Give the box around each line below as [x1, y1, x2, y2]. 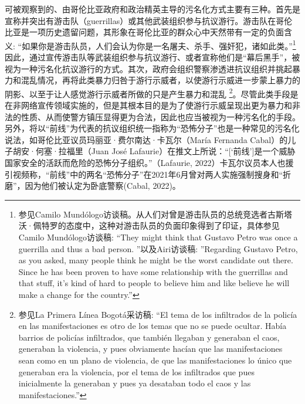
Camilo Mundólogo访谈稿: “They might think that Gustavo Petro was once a [18, 231, 298, 243]
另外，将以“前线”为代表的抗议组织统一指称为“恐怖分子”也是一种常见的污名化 [5, 122, 300, 134]
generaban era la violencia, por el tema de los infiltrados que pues [18, 365, 255, 378]
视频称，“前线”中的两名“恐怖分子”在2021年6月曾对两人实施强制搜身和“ [12, 168, 283, 180]
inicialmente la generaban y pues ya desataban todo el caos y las [18, 377, 251, 389]
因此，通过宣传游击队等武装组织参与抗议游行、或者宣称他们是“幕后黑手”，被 [5, 51, 300, 63]
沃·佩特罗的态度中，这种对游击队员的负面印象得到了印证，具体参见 [18, 219, 280, 232]
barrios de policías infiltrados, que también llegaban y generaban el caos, [18, 331, 280, 343]
